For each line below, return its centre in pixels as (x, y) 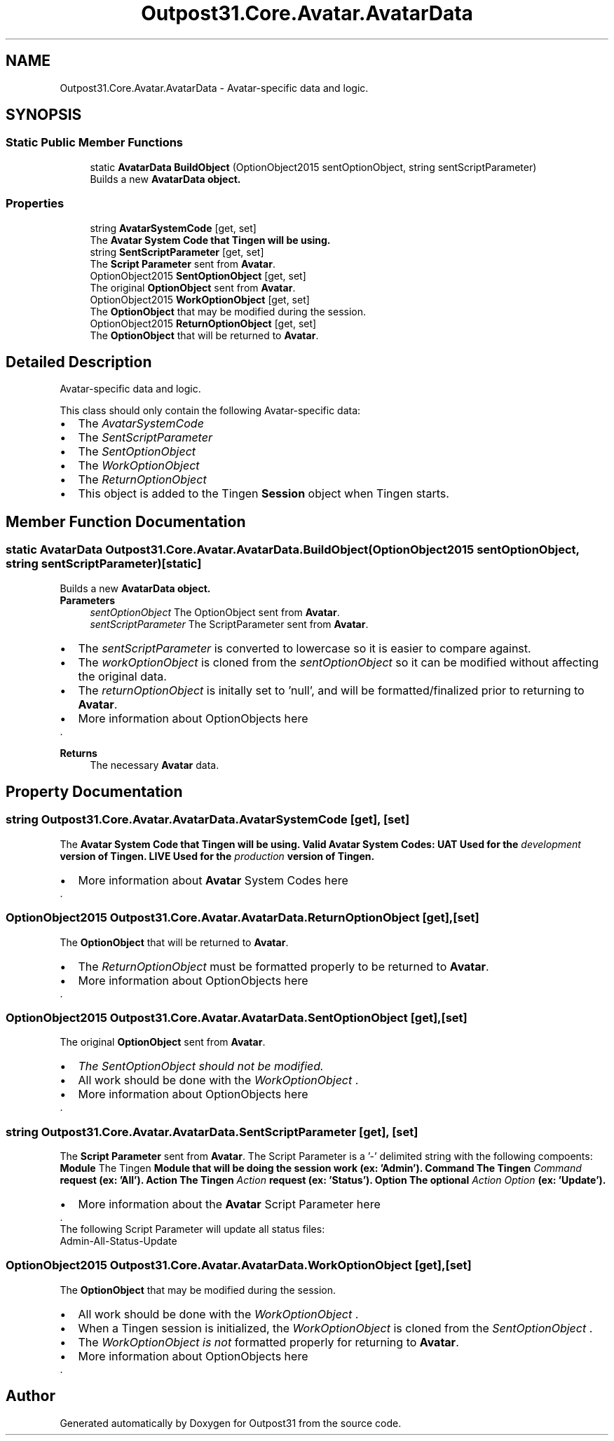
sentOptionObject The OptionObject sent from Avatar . (215, 612)
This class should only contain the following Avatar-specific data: (210, 411)
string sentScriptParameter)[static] (104, 564)
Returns (79, 753)
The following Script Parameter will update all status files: (192, 1229)
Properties (35, 204)
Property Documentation (94, 792)
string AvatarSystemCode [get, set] (173, 228)
